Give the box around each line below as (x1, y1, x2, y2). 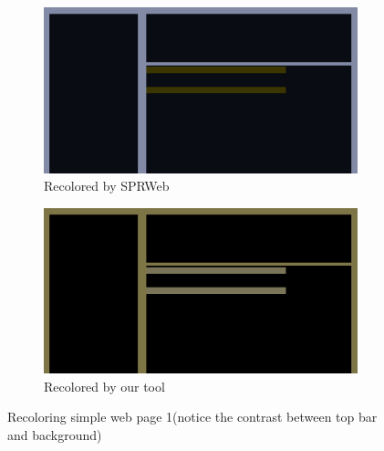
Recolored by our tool (44, 376, 165, 395)
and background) (7, 425, 102, 444)
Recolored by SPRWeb (44, 176, 170, 195)
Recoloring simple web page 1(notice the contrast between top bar (7, 407, 378, 426)
